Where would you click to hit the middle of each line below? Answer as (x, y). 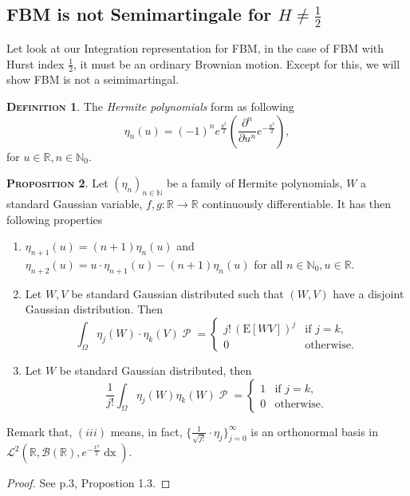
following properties (55, 219)
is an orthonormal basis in (315, 431)
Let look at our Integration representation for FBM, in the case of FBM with (195, 48)
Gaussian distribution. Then (94, 309)
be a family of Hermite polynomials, (254, 183)
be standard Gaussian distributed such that (177, 293)
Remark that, (39, 431)
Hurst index (35, 63)
